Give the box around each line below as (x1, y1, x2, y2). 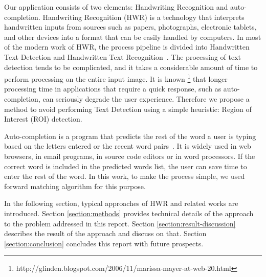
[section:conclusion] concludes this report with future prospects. (4, 238, 204, 248)
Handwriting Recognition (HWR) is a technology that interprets (42, 11, 245, 22)
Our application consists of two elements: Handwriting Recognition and (4, 2, 228, 12)
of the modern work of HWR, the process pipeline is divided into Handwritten (4, 41, 250, 52)
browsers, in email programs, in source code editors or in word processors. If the (4, 150, 255, 161)
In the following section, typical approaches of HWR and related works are (4, 198, 238, 209)
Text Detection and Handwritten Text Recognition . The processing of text (4, 51, 241, 62)
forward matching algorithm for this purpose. (4, 180, 146, 191)
